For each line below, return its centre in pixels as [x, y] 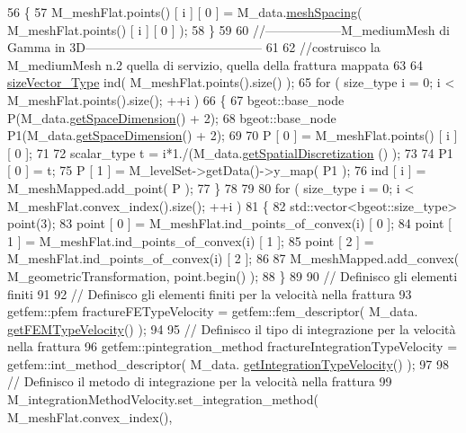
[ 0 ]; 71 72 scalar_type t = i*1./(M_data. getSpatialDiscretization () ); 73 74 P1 [230, 152]
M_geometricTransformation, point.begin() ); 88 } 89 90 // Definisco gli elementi [233, 275]
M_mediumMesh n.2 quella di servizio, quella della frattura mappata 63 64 [215, 64]
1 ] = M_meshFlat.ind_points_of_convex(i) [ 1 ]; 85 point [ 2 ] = [191, 240]
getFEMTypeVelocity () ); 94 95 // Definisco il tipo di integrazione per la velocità [232, 328]
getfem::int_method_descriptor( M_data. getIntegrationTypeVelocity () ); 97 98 [229, 363]
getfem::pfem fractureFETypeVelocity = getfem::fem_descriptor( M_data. [213, 311]
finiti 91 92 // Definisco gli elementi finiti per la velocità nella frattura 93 [210, 293]
